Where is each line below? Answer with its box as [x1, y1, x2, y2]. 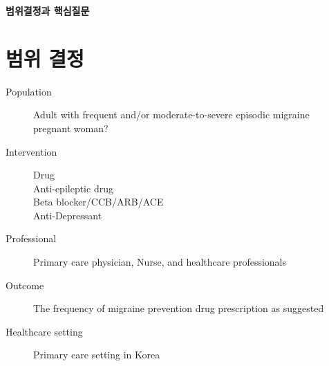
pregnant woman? [33, 120, 109, 135]
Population [6, 84, 52, 98]
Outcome [6, 277, 44, 292]
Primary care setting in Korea [33, 347, 160, 362]
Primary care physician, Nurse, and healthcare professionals [33, 255, 287, 269]
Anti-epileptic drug [33, 181, 113, 195]
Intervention [6, 144, 57, 158]
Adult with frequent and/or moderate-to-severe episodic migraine [33, 107, 310, 122]
